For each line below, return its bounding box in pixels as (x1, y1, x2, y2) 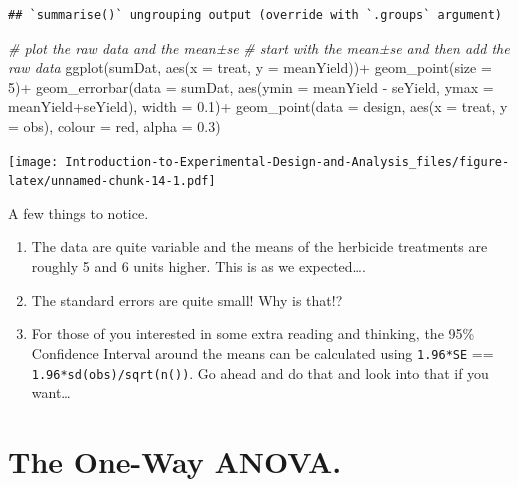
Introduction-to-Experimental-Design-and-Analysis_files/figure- (65, 154, 510, 169)
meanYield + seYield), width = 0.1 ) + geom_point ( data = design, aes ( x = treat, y (8, 96, 508, 117)
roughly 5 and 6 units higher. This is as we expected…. (31, 256, 366, 277)
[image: (8, 154, 59, 169)
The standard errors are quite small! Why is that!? (31, 289, 343, 310)
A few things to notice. (8, 202, 149, 223)
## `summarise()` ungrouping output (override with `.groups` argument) (8, 8, 502, 22)
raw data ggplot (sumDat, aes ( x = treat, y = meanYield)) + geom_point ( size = (8, 57, 492, 78)
